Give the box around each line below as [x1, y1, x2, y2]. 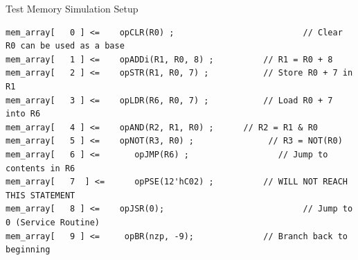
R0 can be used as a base [6, 41, 125, 51]
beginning [6, 245, 51, 255]
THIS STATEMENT [6, 190, 75, 200]
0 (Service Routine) [6, 217, 100, 227]
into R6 [6, 109, 41, 119]
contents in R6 [6, 163, 75, 173]
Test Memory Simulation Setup [6, 1, 138, 15]
